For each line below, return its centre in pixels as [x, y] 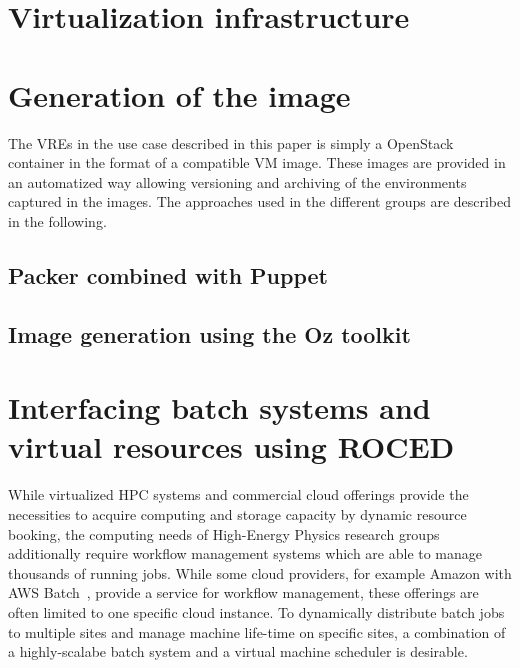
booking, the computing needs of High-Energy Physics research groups [224, 533]
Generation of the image [179, 94]
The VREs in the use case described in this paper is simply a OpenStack [231, 142]
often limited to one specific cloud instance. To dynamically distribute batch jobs [256, 611]
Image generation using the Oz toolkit [209, 333]
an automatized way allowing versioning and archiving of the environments [237, 181]
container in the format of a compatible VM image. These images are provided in [257, 162]
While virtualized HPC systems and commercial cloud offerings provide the [238, 494]
